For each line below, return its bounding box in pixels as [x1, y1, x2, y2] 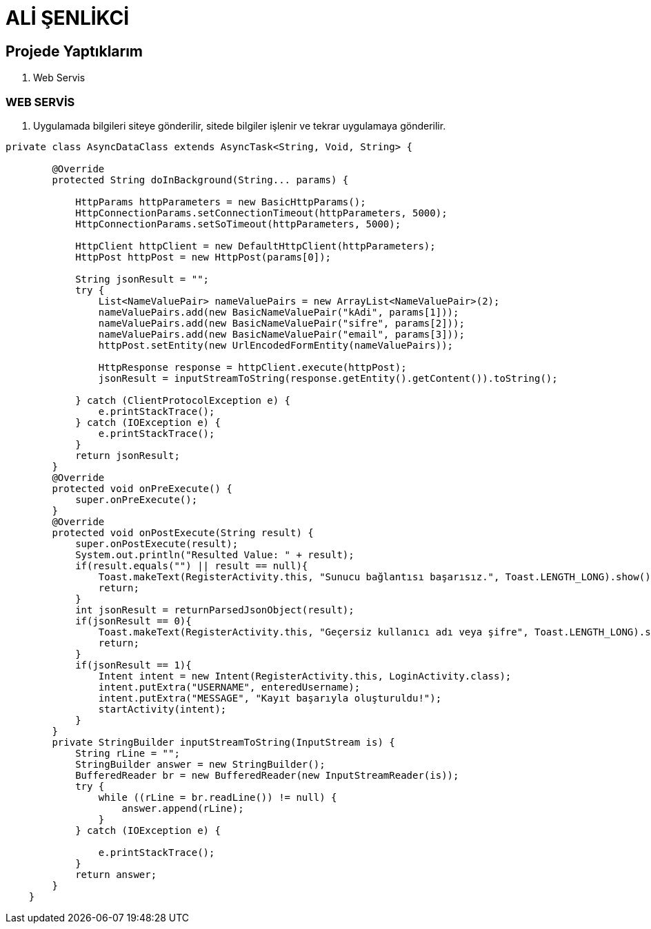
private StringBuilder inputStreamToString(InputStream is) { [52, 736, 395, 748]
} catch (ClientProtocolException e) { [75, 394, 291, 406]
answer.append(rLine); [121, 802, 244, 814]
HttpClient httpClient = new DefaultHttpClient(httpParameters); [75, 240, 436, 252]
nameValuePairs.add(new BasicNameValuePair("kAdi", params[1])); [98, 306, 459, 318]
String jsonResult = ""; [75, 273, 210, 285]
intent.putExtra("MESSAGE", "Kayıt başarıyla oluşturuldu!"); [98, 692, 442, 704]
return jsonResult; [75, 449, 180, 461]
